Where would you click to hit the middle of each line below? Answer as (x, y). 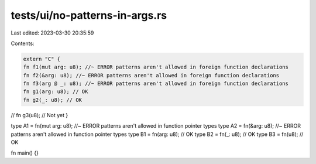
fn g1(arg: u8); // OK (56, 92)
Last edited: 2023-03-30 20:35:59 (52, 33)
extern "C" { (42, 59)
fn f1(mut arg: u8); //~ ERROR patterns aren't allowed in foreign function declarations (156, 67)
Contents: (23, 43)
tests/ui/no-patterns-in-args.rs (89, 15)
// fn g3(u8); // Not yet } (39, 115)
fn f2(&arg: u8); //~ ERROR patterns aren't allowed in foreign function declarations (151, 75)
